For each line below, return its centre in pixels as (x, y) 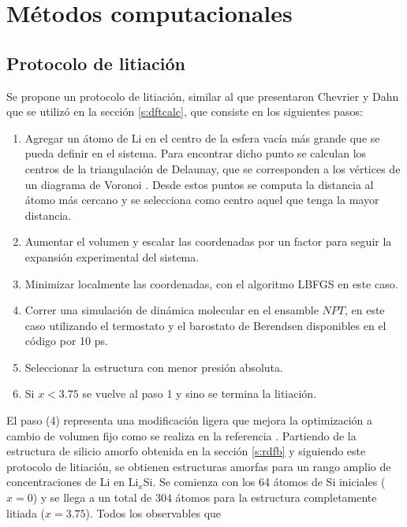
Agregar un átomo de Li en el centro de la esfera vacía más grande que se (202, 137)
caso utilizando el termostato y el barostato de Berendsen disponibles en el (205, 325)
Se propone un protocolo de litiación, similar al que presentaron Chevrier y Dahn (203, 96)
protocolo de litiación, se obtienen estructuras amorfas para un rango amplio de (199, 466)
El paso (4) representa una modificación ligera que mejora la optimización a (190, 420)
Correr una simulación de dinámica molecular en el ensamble (172, 310)
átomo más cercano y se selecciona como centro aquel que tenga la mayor (202, 200)
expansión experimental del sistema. (112, 256)
